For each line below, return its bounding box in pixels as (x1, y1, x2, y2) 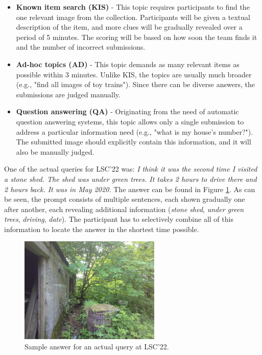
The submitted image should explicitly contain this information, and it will (16, 136, 251, 147)
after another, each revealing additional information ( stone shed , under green (4, 203, 244, 214)
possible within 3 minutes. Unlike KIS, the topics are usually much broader (16, 69, 252, 79)
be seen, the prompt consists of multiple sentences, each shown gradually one (4, 194, 245, 204)
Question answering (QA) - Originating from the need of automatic (16, 106, 239, 117)
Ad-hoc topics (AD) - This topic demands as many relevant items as (16, 58, 240, 69)
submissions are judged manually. (16, 89, 121, 99)
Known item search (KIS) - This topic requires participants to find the (16, 2, 250, 12)
